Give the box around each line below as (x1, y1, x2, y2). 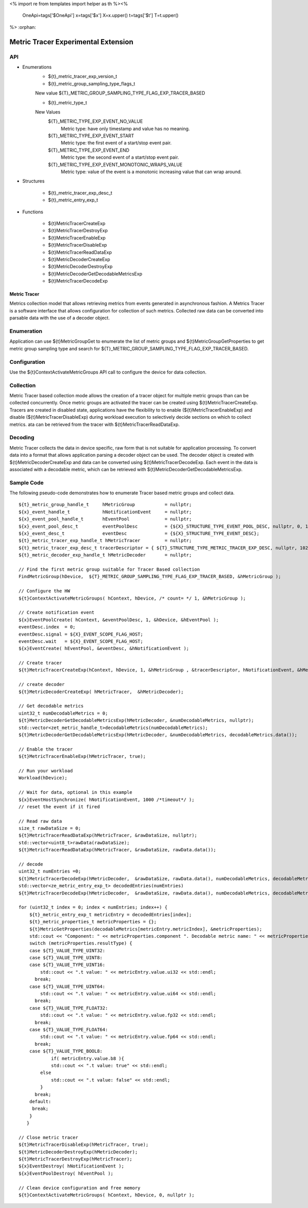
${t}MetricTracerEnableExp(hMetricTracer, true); (18, 753, 146, 759)
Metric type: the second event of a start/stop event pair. (61, 154, 179, 160)
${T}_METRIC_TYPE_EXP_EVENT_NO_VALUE (48, 118, 143, 124)
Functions (22, 209, 44, 215)
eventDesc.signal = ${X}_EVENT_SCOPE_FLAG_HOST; (18, 631, 143, 637)
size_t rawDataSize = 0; (18, 825, 81, 831)
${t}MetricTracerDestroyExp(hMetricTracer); (18, 1156, 133, 1162)
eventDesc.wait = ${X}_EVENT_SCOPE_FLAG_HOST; (18, 638, 143, 644)
